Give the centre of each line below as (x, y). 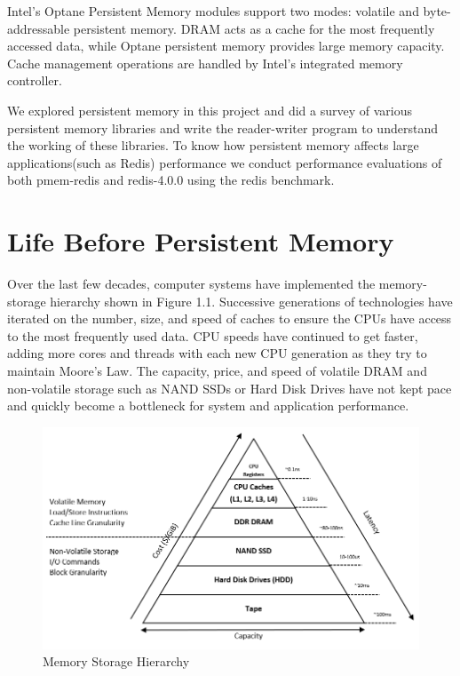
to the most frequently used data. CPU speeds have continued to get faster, (213, 335)
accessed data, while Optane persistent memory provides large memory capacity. (226, 46)
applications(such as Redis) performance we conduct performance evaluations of (225, 162)
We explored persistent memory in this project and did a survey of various (210, 110)
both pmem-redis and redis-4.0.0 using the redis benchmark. (171, 180)
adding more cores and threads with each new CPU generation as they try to (217, 353)
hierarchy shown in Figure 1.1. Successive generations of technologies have (251, 301)
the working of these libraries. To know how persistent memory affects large (213, 145)
